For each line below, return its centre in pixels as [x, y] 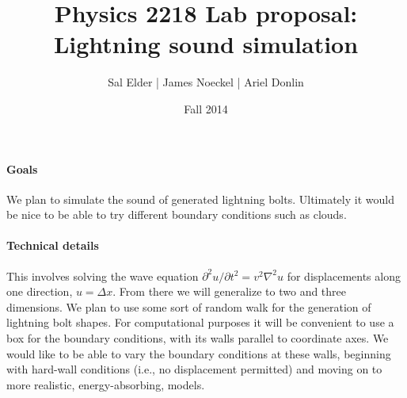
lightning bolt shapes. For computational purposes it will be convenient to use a [200, 322]
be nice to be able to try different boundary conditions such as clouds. [177, 214]
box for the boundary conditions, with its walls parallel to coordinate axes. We [198, 338]
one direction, [40, 291]
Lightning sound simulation [206, 44]
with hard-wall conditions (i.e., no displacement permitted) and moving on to [194, 369]
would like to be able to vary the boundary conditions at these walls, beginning [199, 353]
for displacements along [344, 276]
